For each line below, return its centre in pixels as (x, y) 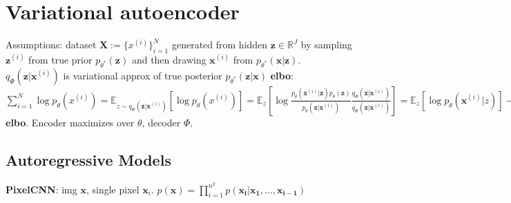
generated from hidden (220, 45)
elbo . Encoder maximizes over (70, 122)
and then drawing (169, 59)
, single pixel (113, 189)
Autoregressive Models (88, 159)
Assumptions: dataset (51, 45)
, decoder (161, 122)
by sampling (326, 45)
